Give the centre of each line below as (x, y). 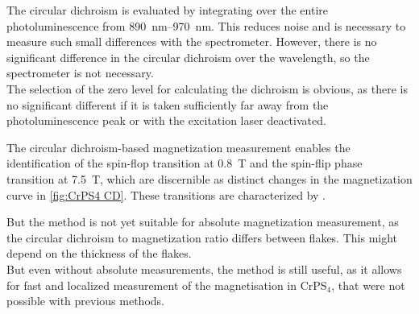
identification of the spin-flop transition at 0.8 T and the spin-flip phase (185, 163)
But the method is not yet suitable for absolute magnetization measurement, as (203, 222)
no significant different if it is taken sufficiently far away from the (168, 104)
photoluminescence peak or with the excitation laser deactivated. (166, 120)
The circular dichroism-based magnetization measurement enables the (178, 147)
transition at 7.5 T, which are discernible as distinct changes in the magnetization (209, 178)
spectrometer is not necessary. (80, 73)
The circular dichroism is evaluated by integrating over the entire (167, 10)
